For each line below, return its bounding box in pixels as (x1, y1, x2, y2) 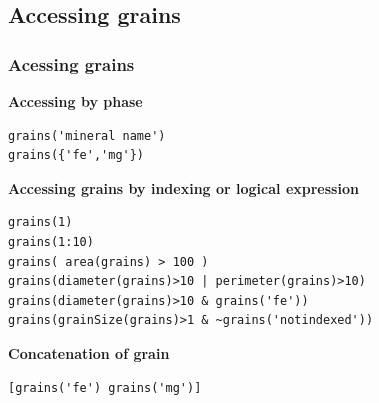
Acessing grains (8, 51, 135, 76)
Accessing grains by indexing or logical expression (8, 177, 359, 198)
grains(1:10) (8, 234, 94, 249)
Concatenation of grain (8, 342, 170, 363)
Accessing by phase (8, 91, 143, 111)
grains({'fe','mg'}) (8, 148, 145, 163)
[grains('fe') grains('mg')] (8, 380, 202, 395)
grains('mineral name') (8, 128, 166, 143)
